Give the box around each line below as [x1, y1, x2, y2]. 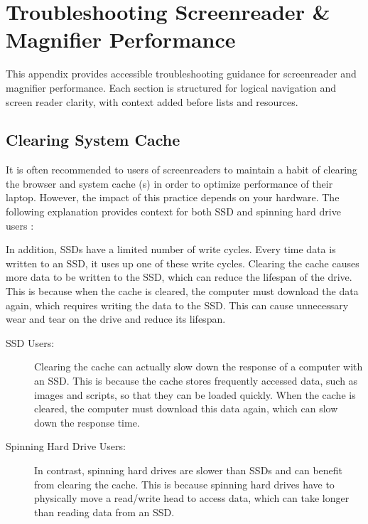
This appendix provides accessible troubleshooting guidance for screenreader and [6, 66, 357, 81]
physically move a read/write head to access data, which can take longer [34, 491, 350, 506]
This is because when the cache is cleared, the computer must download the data [6, 284, 359, 299]
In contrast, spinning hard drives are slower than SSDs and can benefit [34, 462, 343, 477]
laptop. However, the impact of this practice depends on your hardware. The [6, 190, 340, 205]
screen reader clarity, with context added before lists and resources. [6, 94, 298, 109]
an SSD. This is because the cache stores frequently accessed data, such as [34, 373, 358, 388]
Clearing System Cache [6, 129, 180, 151]
